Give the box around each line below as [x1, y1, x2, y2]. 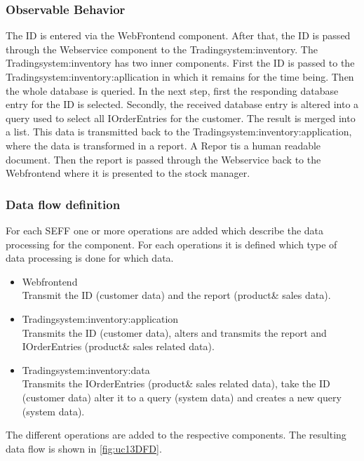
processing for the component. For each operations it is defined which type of [6, 236, 337, 251]
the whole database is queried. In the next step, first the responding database [6, 83, 339, 98]
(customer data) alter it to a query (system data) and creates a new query [22, 389, 342, 404]
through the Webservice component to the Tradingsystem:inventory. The [6, 41, 318, 56]
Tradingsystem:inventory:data [22, 362, 150, 377]
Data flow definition [6, 195, 121, 213]
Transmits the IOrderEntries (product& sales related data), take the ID [22, 376, 330, 391]
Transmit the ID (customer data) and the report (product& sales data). [22, 288, 331, 302]
